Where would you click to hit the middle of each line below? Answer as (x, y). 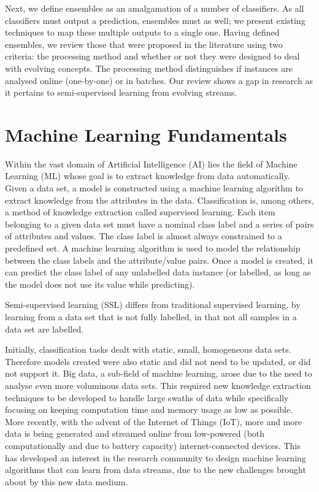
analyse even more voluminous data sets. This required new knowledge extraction (158, 385)
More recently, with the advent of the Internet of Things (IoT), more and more (154, 421)
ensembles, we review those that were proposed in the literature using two (144, 44)
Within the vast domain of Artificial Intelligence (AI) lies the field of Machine (151, 163)
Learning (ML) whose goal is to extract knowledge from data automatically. (148, 176)
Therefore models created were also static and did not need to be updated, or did (158, 361)
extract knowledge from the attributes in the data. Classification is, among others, (159, 200)
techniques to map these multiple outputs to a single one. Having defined (142, 32)
